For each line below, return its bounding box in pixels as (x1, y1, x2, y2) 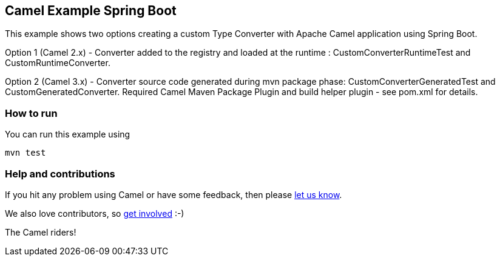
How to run (5, 107, 58, 119)
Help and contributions (5, 167, 115, 180)
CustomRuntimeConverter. (5, 58, 110, 68)
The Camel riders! (5, 226, 76, 237)
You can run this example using (5, 129, 130, 140)
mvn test (5, 148, 46, 158)
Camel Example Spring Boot (5, 3, 177, 18)
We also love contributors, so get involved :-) (5, 208, 184, 219)
